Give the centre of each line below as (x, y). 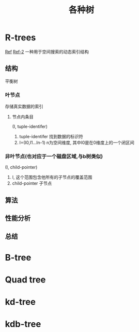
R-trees (21, 38)
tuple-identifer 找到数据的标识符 (51, 137)
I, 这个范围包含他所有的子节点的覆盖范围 (52, 177)
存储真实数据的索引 (24, 106)
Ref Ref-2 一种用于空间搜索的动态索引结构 (47, 52)
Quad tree (25, 280)
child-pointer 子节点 (32, 183)
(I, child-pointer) (21, 167)
